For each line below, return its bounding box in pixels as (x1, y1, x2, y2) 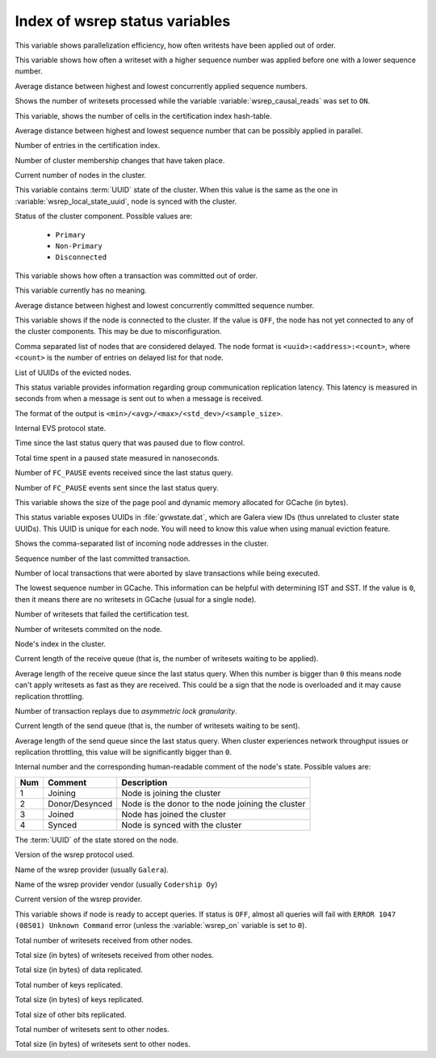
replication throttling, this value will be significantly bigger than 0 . (15, 748, 233, 757)
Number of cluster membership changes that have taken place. (15, 155, 225, 165)
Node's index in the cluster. (15, 639, 107, 648)
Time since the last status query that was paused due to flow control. (15, 438, 245, 448)
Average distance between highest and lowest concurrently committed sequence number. (15, 300, 315, 310)
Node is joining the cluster (121, 787, 221, 799)
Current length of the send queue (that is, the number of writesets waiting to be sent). (15, 721, 300, 731)
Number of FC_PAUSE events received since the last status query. (15, 468, 233, 478)
